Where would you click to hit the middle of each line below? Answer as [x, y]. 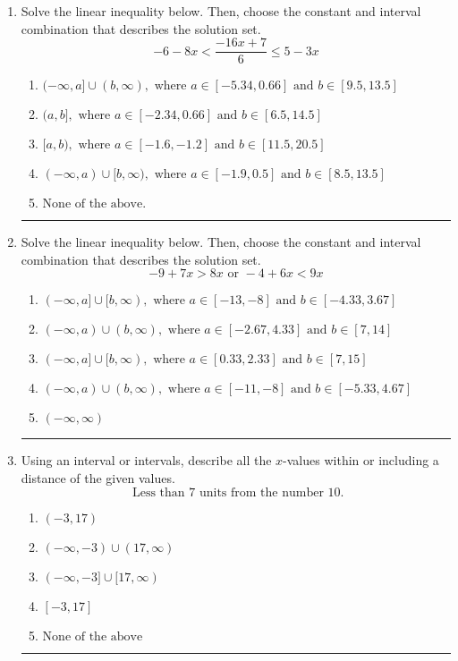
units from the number [261, 492]
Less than [158, 492]
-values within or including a [361, 460]
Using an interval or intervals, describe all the [146, 460]
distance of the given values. [98, 478]
